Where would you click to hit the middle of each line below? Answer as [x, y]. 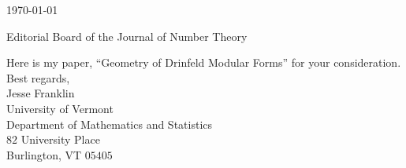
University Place [60, 139]
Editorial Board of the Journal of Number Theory [127, 36]
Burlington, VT [44, 154]
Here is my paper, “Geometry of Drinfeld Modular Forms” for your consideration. [204, 62]
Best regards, [38, 77]
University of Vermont [60, 108]
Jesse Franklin [41, 93]
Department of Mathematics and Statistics [110, 124]
